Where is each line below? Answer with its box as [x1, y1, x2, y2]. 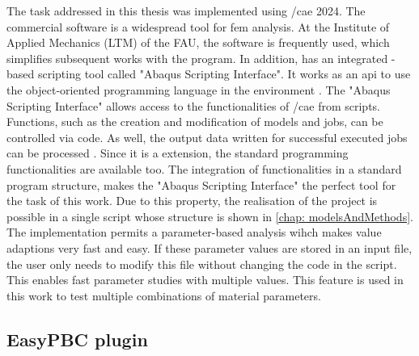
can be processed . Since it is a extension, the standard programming [6, 144, 349, 161]
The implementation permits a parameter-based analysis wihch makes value [6, 224, 382, 241]
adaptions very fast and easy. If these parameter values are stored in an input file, [6, 239, 413, 256]
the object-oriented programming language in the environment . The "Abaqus [6, 81, 391, 98]
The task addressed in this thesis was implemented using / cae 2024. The [6, 2, 366, 19]
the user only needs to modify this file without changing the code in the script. [6, 255, 397, 272]
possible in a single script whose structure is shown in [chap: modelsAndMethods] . [6, 207, 413, 224]
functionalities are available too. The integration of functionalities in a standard [6, 160, 402, 177]
